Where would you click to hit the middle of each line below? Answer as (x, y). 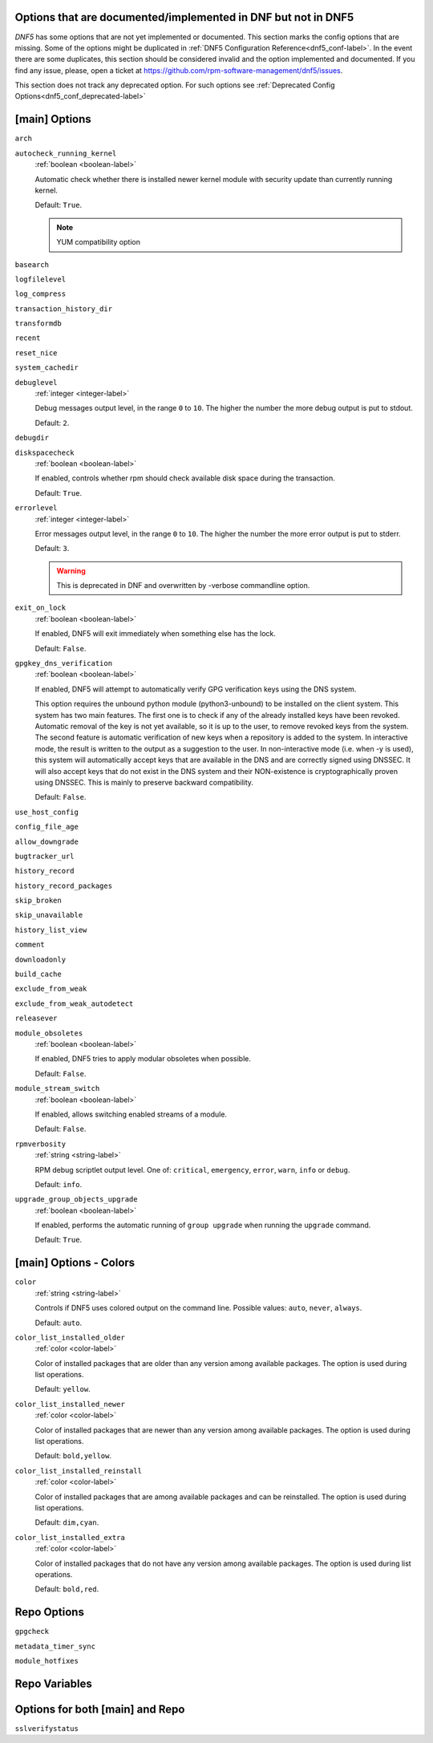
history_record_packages (63, 886)
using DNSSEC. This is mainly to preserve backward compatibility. (144, 782)
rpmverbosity (40, 1144)
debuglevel (36, 382)
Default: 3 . (52, 549)
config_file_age (47, 827)
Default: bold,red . (67, 1589)
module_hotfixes (47, 1661)
